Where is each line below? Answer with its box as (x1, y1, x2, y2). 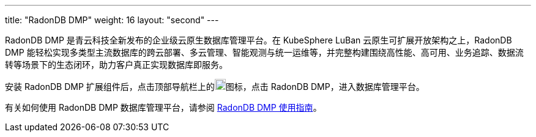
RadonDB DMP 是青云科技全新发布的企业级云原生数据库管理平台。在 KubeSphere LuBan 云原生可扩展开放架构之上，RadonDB (5, 35, 512, 45)
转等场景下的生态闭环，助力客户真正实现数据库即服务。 (5, 59, 228, 70)
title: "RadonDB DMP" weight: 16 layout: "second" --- (5, 15, 219, 25)
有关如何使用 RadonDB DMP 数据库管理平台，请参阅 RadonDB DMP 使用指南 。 (5, 102, 322, 113)
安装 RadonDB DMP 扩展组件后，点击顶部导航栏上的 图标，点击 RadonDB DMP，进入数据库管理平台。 (5, 81, 425, 92)
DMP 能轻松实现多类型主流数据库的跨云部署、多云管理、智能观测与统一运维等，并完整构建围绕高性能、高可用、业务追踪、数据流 (5, 47, 524, 57)
